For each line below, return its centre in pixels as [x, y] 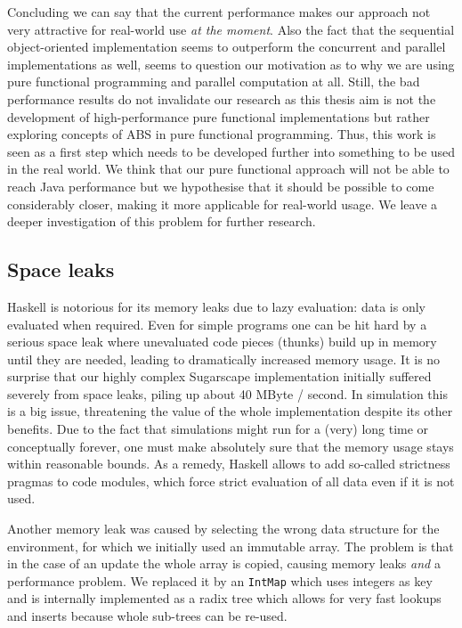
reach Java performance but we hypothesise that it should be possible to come [221, 186]
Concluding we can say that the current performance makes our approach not [219, 12]
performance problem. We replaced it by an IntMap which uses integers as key [220, 580]
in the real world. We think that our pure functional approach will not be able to [228, 169]
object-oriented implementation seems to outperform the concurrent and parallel [227, 47]
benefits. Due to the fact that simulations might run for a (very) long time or [218, 429]
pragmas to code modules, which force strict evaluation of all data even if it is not [231, 481]
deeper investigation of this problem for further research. [162, 221]
